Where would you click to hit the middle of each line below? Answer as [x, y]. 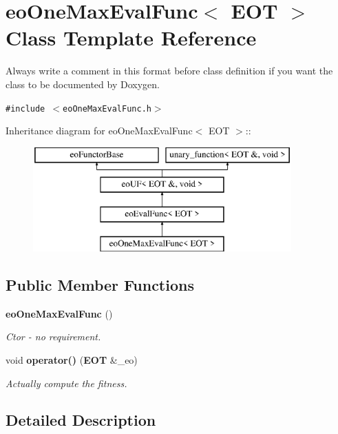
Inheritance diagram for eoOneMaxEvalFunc [99, 131]
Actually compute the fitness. [66, 383]
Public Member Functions [100, 284]
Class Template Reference [131, 38]
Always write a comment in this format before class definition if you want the [169, 71]
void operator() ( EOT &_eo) [72, 359]
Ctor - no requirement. [53, 337]
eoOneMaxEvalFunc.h [107, 108]
